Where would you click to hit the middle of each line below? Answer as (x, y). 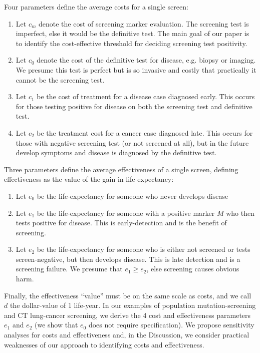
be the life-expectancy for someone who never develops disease (133, 196)
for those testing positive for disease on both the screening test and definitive (134, 106)
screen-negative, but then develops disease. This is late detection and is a (128, 259)
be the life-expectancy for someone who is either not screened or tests (144, 249)
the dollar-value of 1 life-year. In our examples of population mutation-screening (133, 305)
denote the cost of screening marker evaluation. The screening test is (144, 23)
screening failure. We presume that (69, 269)
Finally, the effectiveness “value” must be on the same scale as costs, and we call (128, 295)
